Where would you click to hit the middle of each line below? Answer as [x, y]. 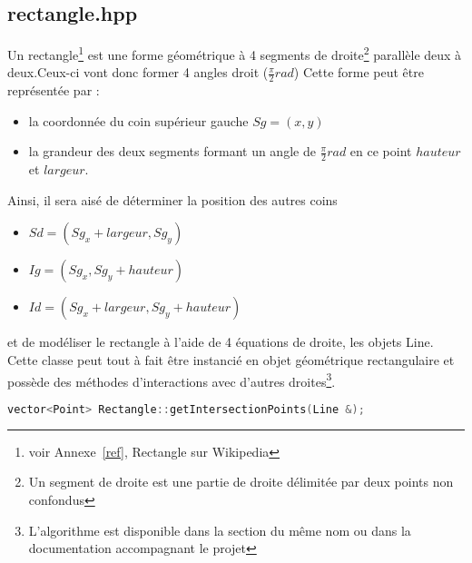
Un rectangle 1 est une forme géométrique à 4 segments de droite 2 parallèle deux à [235, 53]
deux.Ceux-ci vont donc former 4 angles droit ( [138, 72]
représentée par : [54, 90]
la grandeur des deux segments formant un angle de [172, 151]
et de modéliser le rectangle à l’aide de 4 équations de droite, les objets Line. [221, 342]
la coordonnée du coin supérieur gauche [138, 120]
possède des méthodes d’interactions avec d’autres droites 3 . [172, 380]
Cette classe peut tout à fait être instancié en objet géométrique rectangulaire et [231, 360]
